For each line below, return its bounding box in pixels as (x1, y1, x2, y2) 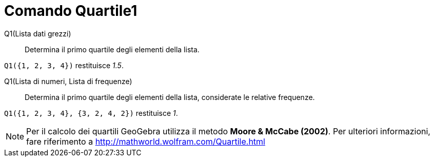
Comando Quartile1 (4, 2, 137, 19)
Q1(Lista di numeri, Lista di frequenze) (4, 76, 132, 86)
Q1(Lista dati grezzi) (4, 29, 71, 38)
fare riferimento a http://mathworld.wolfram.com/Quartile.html (26, 136, 265, 147)
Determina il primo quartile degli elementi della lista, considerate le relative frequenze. (25, 92, 315, 102)
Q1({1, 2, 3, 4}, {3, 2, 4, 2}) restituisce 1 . (4, 108, 178, 117)
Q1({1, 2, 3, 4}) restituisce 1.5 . (4, 61, 124, 70)
